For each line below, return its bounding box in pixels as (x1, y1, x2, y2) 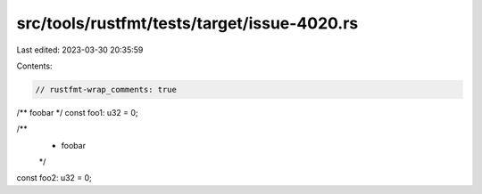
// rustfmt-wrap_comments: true (35, 85, 178, 94)
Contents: (16, 61, 53, 71)
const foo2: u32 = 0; (16, 173, 93, 183)
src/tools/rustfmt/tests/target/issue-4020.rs (16, 13, 359, 33)
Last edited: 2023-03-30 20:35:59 (16, 44, 144, 55)
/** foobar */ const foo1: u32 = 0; (16, 107, 138, 117)
